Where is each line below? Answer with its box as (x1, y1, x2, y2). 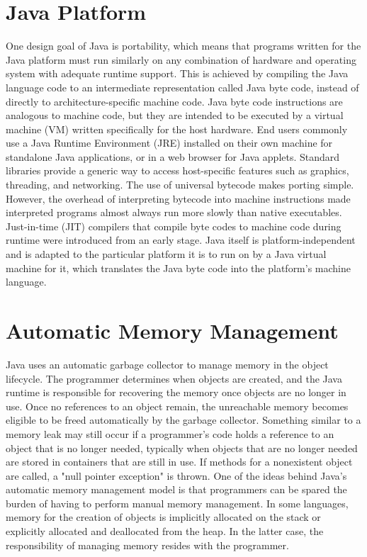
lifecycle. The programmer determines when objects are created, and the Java (6, 371, 342, 386)
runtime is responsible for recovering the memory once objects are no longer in (6, 385, 346, 400)
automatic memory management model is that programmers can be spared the (6, 482, 347, 497)
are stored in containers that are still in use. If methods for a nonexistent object (6, 454, 353, 469)
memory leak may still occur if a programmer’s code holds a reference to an (6, 426, 334, 441)
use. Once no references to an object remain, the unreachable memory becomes (6, 398, 349, 413)
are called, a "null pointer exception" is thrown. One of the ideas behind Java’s (6, 468, 347, 483)
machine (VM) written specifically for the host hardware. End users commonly (6, 121, 348, 136)
